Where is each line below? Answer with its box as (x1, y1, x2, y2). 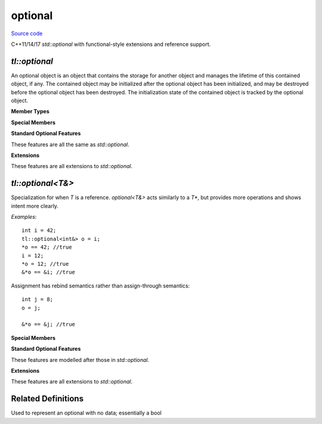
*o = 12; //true (21, 261, 69, 267)
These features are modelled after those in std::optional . (11, 356, 150, 363)
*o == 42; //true (21, 244, 72, 250)
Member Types (11, 108, 50, 115)
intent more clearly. (11, 202, 59, 209)
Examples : (11, 213, 37, 221)
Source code (11, 30, 43, 37)
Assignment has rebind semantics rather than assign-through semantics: (11, 282, 190, 289)
